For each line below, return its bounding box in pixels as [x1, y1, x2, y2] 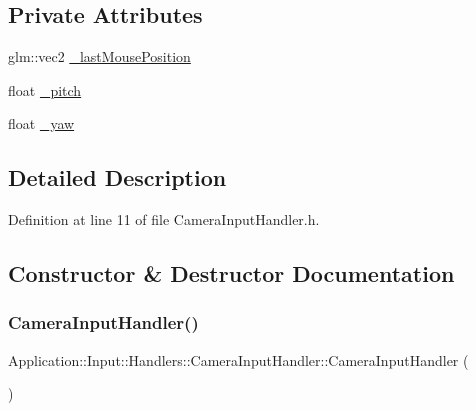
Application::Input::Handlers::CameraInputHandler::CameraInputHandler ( [8, 349, 469, 370]
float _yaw [8, 113, 75, 134]
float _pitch [8, 79, 82, 100]
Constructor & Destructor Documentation [8, 258, 455, 289]
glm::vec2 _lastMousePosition [8, 46, 191, 67]
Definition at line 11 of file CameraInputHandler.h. [8, 209, 320, 230]
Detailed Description [8, 162, 227, 193]
